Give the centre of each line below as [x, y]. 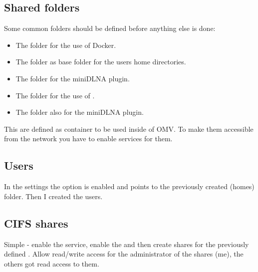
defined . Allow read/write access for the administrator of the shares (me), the [124, 254]
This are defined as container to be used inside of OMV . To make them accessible [129, 129]
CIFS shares [36, 223]
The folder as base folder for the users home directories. [101, 62]
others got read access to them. [52, 263]
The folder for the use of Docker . [66, 45]
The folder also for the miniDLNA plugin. [80, 112]
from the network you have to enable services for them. [88, 138]
